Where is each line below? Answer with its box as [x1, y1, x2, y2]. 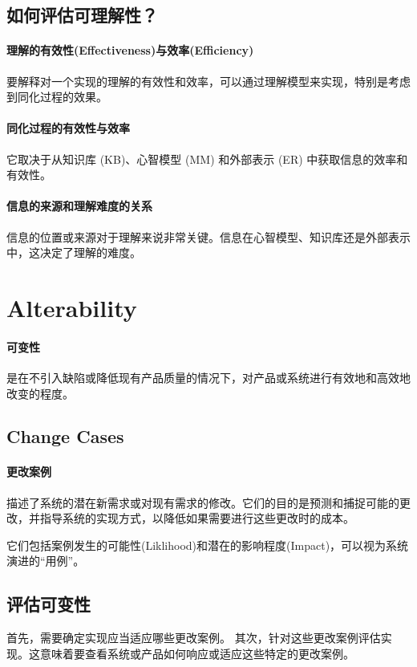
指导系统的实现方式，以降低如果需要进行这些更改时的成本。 [39, 510, 354, 527]
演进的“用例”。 [6, 552, 85, 569]
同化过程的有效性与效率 [6, 120, 130, 136]
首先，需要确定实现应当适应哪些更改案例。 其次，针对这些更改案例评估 [6, 629, 381, 646]
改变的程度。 [6, 384, 74, 401]
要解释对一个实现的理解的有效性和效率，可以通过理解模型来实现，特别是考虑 [6, 72, 411, 89]
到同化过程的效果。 [6, 88, 107, 105]
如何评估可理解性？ [6, 2, 158, 27]
